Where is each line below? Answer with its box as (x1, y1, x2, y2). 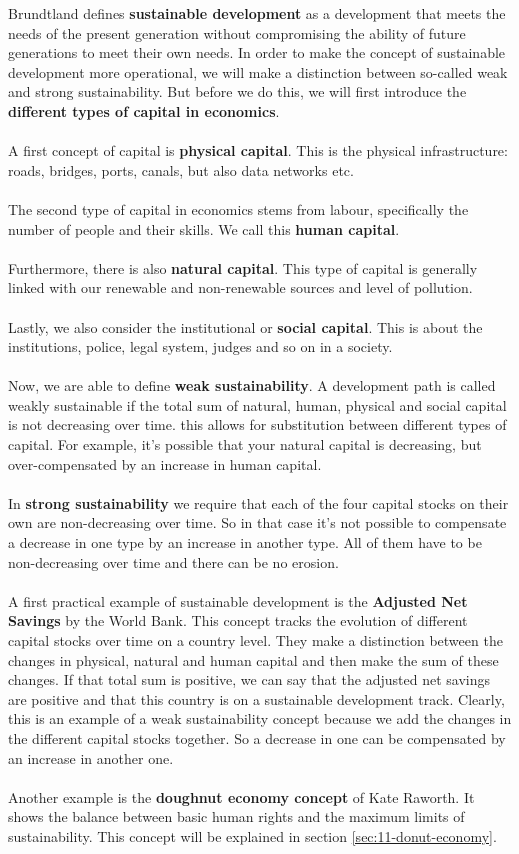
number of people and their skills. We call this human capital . (8, 218, 400, 239)
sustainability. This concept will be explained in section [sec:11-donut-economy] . (8, 825, 497, 846)
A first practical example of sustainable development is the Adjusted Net (8, 590, 468, 611)
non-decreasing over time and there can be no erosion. (8, 551, 339, 572)
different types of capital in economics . (8, 100, 280, 121)
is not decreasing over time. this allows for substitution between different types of (8, 414, 507, 435)
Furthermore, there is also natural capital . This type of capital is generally (8, 257, 478, 278)
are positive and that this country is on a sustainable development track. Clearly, (8, 688, 505, 709)
